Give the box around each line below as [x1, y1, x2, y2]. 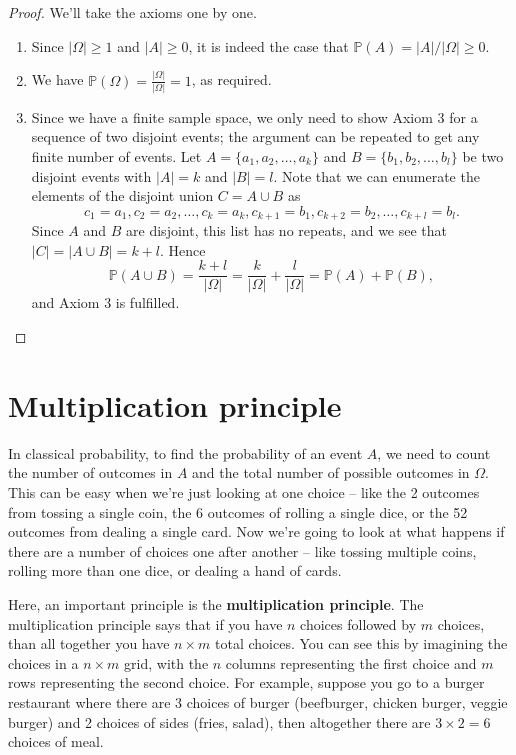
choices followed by [300, 613, 417, 634]
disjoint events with [31, 165, 152, 186]
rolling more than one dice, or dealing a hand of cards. [8, 560, 342, 581]
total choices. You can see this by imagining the [215, 633, 508, 654]
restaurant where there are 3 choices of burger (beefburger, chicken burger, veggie [8, 691, 508, 712]
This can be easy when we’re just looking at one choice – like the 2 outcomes [8, 481, 480, 502]
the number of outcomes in [8, 462, 173, 483]
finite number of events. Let [31, 146, 202, 166]
